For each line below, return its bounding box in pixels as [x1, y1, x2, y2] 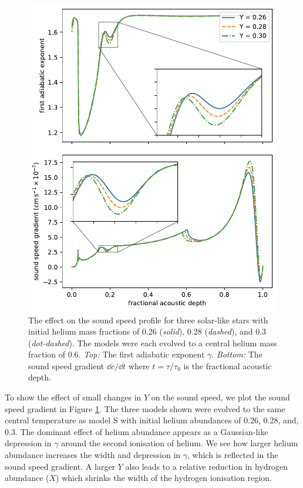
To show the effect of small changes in [5, 391, 142, 403]
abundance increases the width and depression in [5, 449, 181, 461]
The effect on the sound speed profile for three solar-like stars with [28, 313, 268, 326]
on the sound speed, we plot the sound [151, 391, 290, 403]
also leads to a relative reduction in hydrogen [125, 460, 288, 472]
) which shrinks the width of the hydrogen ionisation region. [56, 472, 272, 484]
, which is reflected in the [187, 449, 278, 461]
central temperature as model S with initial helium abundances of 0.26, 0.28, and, [5, 414, 299, 426]
